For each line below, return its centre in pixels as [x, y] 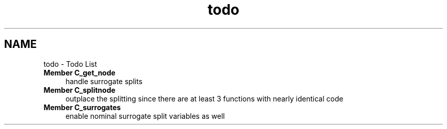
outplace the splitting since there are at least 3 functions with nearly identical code [204, 98]
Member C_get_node [80, 72]
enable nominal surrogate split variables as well [145, 116]
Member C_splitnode [80, 90]
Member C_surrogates [82, 107]
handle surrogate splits [104, 81]
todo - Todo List [70, 64]
